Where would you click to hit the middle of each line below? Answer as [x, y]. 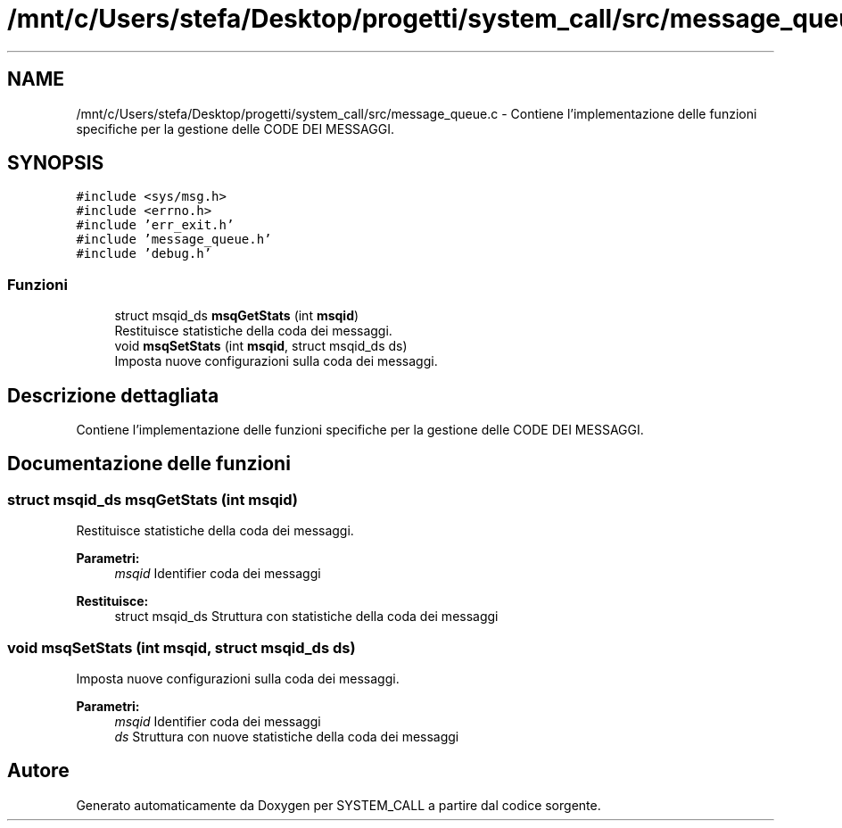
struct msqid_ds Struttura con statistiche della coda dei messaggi [306, 617]
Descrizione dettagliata [113, 395]
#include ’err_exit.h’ [155, 225]
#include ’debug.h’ [144, 254]
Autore [38, 771]
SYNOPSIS [56, 163]
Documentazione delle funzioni [149, 464]
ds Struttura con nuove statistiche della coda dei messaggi [287, 737]
